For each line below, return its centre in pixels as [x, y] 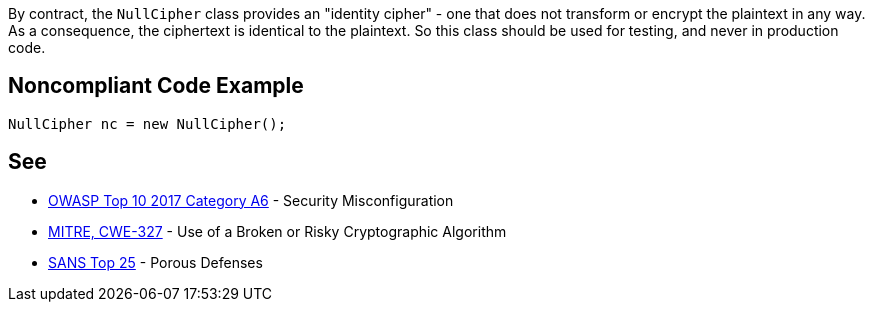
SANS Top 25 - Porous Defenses [155, 262]
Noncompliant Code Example [156, 86]
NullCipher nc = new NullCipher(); [147, 123]
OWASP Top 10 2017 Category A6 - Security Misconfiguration [251, 200]
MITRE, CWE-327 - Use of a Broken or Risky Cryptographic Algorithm [277, 231]
